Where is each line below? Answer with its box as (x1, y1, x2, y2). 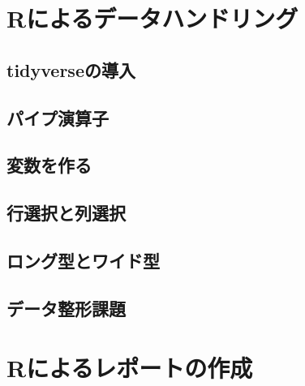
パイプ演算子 (6, 105, 109, 130)
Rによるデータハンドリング (6, 2, 299, 35)
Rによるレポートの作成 (6, 351, 253, 384)
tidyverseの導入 (6, 57, 135, 82)
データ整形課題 (6, 295, 126, 320)
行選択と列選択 (6, 200, 126, 225)
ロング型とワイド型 (6, 247, 160, 272)
